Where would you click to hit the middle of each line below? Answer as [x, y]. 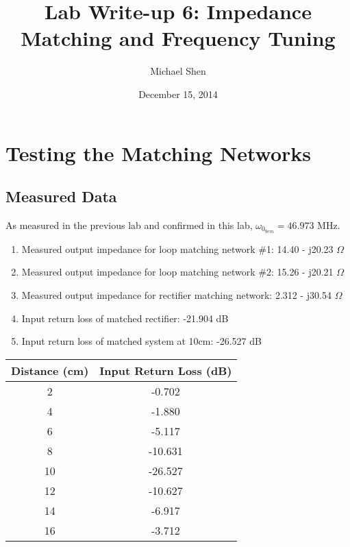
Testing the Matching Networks [158, 153]
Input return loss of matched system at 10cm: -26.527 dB [141, 341]
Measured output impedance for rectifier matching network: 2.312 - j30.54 [176, 294]
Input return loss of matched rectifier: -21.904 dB [125, 318]
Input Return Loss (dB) [166, 370]
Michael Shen [178, 71]
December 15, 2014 [178, 94]
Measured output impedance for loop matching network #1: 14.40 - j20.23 [177, 248]
